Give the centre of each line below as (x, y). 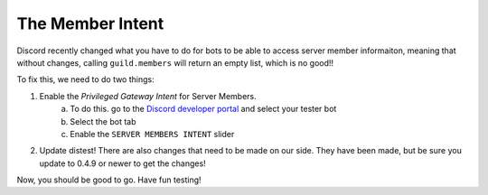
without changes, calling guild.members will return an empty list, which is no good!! (175, 62)
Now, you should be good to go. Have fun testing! (109, 180)
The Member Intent (90, 23)
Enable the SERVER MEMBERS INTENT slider (152, 134)
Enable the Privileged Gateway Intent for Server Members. (148, 96)
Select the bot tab (103, 121)
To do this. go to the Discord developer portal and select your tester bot (203, 109)
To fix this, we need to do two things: (85, 79)
